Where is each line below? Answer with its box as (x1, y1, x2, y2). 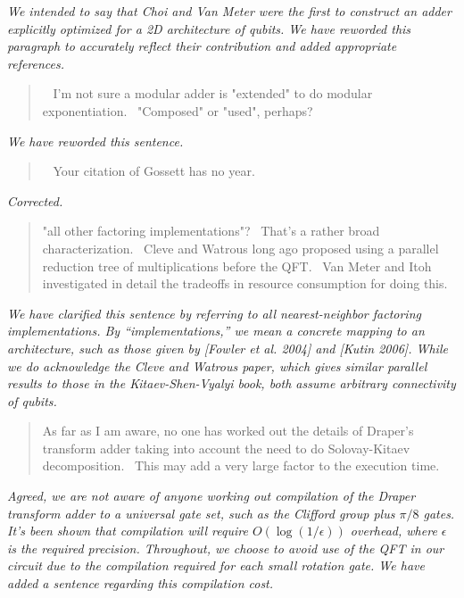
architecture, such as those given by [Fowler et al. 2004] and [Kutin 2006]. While (7, 338, 448, 357)
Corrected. (7, 191, 63, 210)
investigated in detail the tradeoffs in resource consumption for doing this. (42, 274, 448, 293)
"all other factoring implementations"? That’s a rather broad (42, 221, 380, 240)
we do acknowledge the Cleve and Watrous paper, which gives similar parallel (7, 356, 427, 375)
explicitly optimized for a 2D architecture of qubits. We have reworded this (7, 19, 411, 37)
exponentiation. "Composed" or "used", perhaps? (42, 101, 313, 120)
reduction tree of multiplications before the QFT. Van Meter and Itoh (42, 256, 432, 275)
